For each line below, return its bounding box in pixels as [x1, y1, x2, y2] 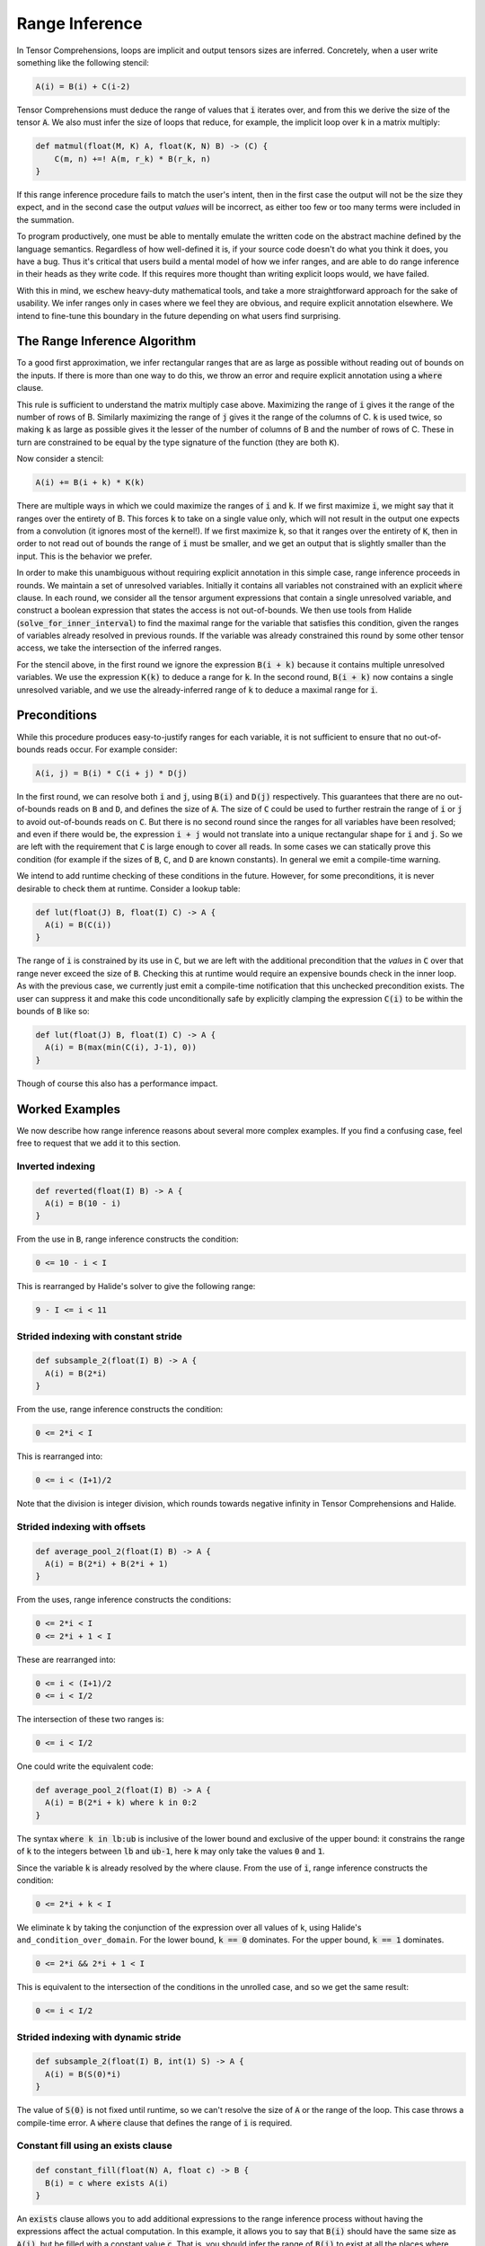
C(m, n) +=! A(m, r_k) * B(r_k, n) [54, 154, 211, 164]
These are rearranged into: [16, 1654, 116, 1665]
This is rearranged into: [16, 1451, 103, 1462]
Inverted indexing [16, 1160, 96, 1172]
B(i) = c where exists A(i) [45, 2178, 169, 2188]
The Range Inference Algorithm [16, 333, 197, 349]
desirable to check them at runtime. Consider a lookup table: [16, 883, 242, 894]
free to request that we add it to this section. [16, 1137, 181, 1148]
